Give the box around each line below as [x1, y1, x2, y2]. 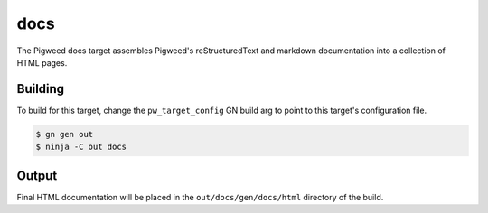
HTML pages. [16, 57, 68, 68]
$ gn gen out [35, 129, 94, 139]
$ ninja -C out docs [35, 142, 127, 153]
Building [16, 81, 65, 97]
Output [16, 168, 58, 183]
